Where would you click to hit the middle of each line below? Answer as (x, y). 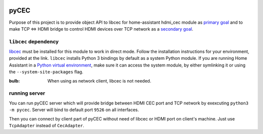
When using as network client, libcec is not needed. (99, 81)
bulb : (14, 81)
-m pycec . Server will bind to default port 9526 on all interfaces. (74, 110)
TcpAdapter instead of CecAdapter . (47, 125)
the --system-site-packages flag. (46, 72)
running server (27, 93)
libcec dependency (34, 41)
